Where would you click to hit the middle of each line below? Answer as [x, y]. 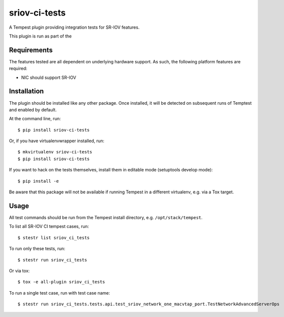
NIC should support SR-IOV [49, 77]
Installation [26, 91]
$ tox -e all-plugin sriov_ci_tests [61, 282]
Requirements [31, 50]
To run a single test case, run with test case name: [59, 293]
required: [18, 69]
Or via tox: [19, 271]
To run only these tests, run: [37, 249]
